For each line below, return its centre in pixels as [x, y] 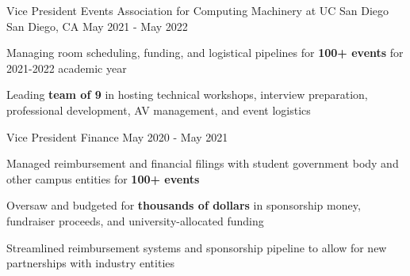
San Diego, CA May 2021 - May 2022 [97, 26]
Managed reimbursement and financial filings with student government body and [203, 163]
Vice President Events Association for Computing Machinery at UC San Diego [198, 10]
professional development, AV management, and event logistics [159, 110]
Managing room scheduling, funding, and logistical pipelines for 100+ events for [205, 53]
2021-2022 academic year [67, 68]
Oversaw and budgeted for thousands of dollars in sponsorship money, [184, 205]
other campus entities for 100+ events [103, 178]
